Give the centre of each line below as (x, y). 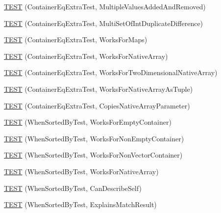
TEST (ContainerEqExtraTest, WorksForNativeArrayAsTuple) (98, 89)
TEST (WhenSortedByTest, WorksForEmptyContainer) (88, 122)
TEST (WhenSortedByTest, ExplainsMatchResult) (80, 204)
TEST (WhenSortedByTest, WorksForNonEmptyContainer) (94, 138)
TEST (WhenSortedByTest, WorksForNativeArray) (81, 171)
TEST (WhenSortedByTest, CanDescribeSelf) (73, 188)
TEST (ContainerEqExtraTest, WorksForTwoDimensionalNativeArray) (111, 72)
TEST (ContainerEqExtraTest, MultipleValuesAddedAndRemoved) (105, 6)
